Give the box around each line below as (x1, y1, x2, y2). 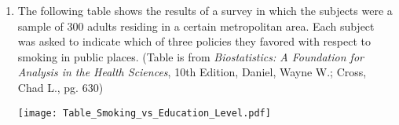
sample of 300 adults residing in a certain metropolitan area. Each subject (17, 17, 375, 34)
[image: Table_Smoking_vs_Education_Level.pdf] (17, 107, 271, 119)
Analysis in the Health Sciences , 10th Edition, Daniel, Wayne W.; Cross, (17, 64, 367, 80)
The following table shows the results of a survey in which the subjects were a (17, 2, 393, 18)
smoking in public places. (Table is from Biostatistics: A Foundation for (17, 48, 364, 64)
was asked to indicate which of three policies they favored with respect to (17, 33, 371, 50)
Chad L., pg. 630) (17, 79, 104, 95)
